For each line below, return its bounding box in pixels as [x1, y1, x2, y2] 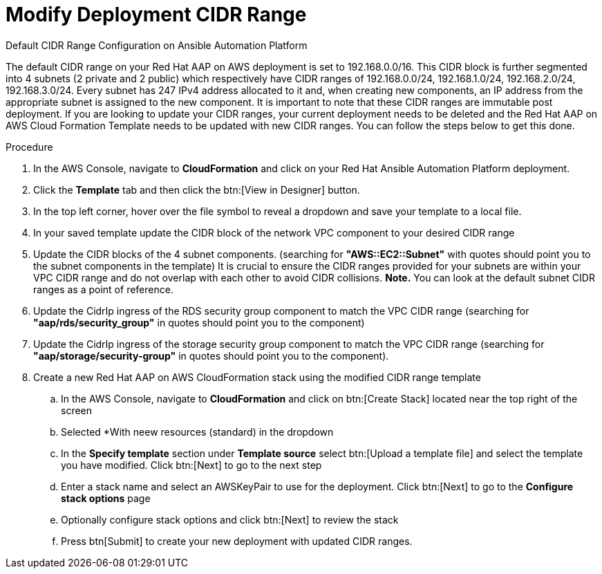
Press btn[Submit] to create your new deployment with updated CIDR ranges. [61, 535, 413, 547]
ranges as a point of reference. [33, 283, 173, 295]
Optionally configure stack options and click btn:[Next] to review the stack [61, 513, 399, 526]
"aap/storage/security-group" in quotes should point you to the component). [33, 349, 389, 362]
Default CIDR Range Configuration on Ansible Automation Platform [6, 39, 308, 51]
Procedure [6, 140, 53, 153]
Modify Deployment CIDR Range [6, 3, 307, 26]
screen [61, 404, 93, 416]
